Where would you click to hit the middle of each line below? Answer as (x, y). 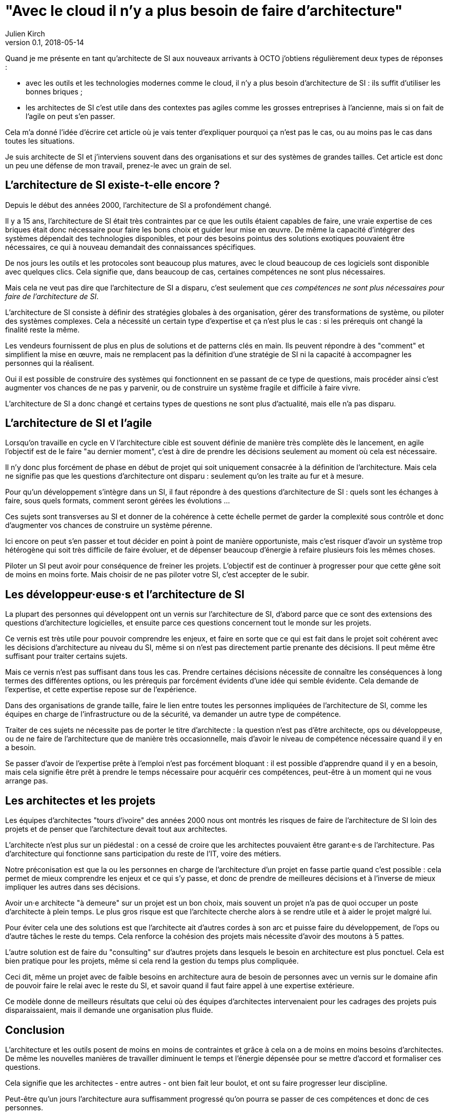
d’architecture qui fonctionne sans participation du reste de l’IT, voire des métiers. (143, 854)
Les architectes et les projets (80, 800)
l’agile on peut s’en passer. (70, 116)
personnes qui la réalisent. (50, 363)
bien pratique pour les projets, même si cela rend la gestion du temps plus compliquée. (152, 961)
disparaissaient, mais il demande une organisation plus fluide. (109, 1010)
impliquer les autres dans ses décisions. (73, 887)
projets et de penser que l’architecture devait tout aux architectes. (116, 829)
